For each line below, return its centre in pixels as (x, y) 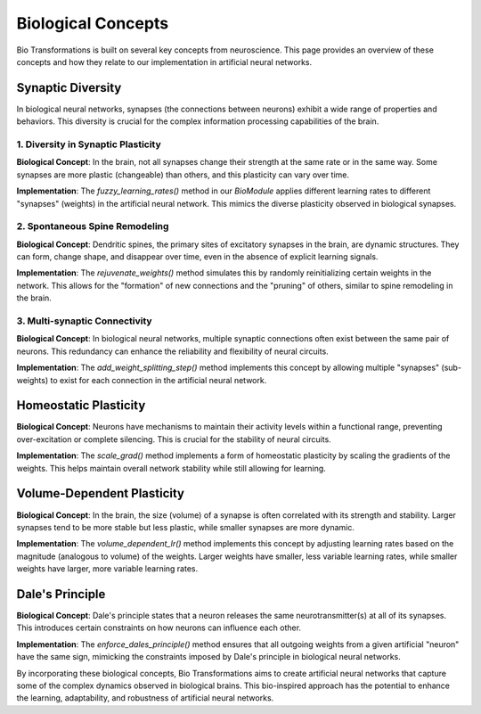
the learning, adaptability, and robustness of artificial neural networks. (145, 698)
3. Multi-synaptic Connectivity (84, 321)
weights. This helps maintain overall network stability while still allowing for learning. (171, 468)
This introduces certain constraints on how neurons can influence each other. (159, 628)
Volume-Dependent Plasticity (100, 493)
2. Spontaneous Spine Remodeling (93, 226)
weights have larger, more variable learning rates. (107, 569)
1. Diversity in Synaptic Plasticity (89, 144)
